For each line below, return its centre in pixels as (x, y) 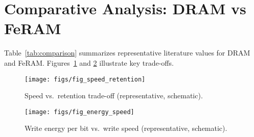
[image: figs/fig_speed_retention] (85, 79)
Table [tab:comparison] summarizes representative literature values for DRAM (127, 53)
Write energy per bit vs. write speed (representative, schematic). (126, 128)
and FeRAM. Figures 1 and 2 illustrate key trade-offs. (89, 62)
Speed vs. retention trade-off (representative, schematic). (114, 95)
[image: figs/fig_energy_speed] (79, 112)
